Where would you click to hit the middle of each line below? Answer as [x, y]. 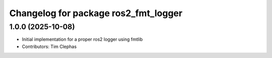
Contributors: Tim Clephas [49, 46]
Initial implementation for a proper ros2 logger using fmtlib [82, 39]
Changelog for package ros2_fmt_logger [96, 13]
